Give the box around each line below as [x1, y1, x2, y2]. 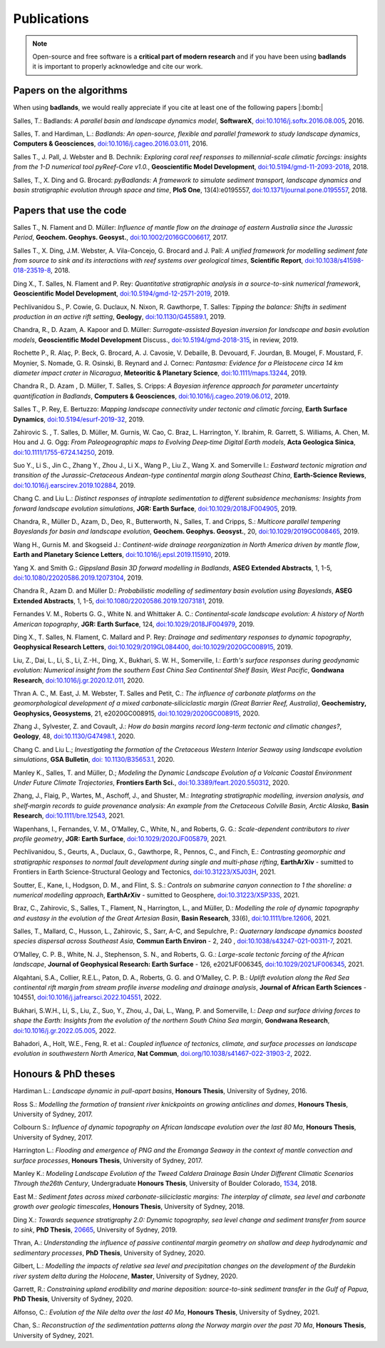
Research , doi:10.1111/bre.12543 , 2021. [13, 811, 125, 820]
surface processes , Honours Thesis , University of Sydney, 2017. [13, 1156, 203, 1165]
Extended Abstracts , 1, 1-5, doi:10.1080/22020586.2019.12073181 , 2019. [13, 596, 225, 605]
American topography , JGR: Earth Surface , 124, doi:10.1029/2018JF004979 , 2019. [13, 620, 255, 628]
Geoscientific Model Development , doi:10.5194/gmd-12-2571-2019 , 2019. [13, 289, 230, 298]
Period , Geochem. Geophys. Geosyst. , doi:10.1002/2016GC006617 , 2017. [13, 233, 228, 242]
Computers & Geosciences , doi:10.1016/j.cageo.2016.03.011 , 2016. [13, 139, 208, 148]
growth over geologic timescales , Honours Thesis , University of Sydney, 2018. [13, 1202, 245, 1211]
